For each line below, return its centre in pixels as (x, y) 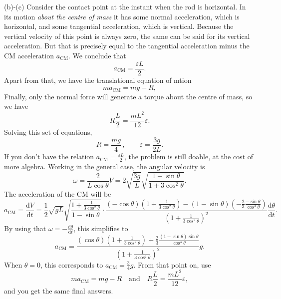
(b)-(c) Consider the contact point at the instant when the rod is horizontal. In (125, 6)
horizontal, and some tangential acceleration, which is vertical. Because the (119, 26)
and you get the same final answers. (59, 290)
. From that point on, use (172, 264)
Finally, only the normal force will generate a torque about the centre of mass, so (128, 96)
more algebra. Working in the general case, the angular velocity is (105, 166)
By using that (25, 228)
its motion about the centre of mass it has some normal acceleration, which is (122, 16)
